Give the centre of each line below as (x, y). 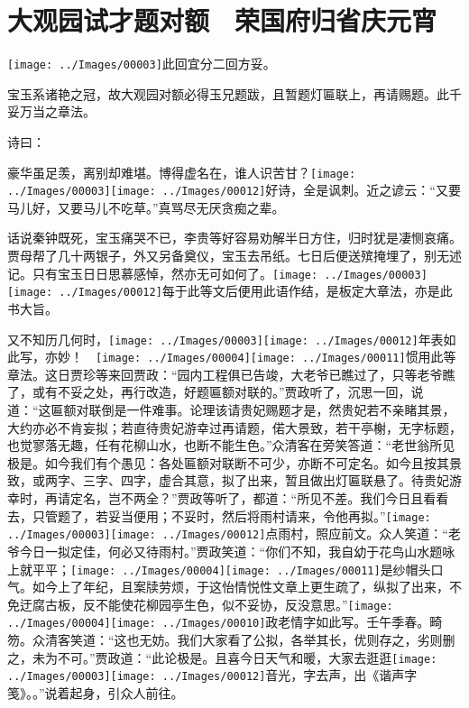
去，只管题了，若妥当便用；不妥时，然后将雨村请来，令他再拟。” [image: (219, 515)
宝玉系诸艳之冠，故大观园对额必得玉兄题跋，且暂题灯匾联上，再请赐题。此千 (234, 93)
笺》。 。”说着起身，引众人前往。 (96, 693)
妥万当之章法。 (51, 111)
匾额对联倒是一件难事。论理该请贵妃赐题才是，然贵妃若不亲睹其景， (253, 410)
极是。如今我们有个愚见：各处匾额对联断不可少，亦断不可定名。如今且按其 (228, 462)
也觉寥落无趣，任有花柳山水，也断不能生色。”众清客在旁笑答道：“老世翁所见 (231, 445)
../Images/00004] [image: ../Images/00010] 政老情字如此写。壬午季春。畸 (225, 622)
